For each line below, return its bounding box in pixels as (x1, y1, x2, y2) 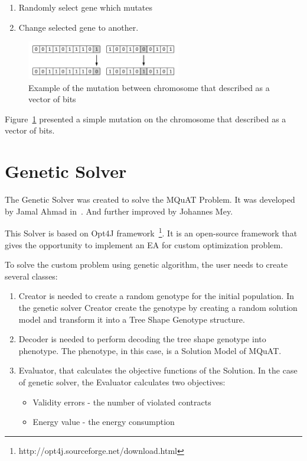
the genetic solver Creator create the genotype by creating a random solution (18, 301, 298, 313)
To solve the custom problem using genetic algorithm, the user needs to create (5, 258, 288, 271)
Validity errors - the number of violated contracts (32, 395, 211, 408)
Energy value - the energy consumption (32, 415, 175, 428)
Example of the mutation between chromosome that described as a (28, 81, 270, 93)
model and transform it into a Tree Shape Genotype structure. (18, 313, 245, 325)
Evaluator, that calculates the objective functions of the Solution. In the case (18, 364, 298, 376)
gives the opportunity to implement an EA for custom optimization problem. (5, 238, 283, 251)
